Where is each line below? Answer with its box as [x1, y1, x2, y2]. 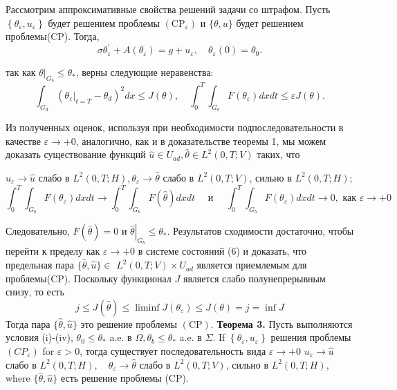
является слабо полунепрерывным [183, 271, 326, 285]
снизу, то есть [6, 284, 64, 299]
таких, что [257, 147, 300, 162]
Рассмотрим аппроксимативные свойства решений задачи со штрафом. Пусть [6, 2, 331, 16]
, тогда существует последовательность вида [80, 344, 266, 358]
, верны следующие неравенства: [75, 65, 214, 79]
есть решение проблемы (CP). [60, 371, 189, 385]
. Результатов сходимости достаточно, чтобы [167, 224, 354, 238]
